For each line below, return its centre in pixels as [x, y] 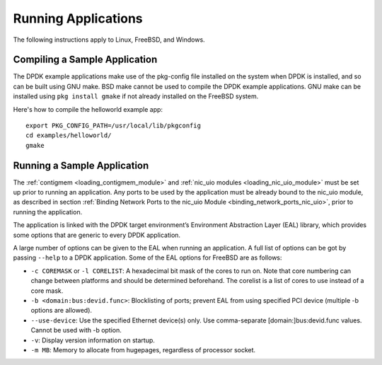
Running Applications [78, 18]
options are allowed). [61, 311]
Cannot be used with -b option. [76, 330]
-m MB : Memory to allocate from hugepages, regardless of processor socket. [143, 349]
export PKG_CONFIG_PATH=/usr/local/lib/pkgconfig [114, 126]
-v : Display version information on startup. [93, 340]
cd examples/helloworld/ [69, 135]
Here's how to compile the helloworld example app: [88, 109]
